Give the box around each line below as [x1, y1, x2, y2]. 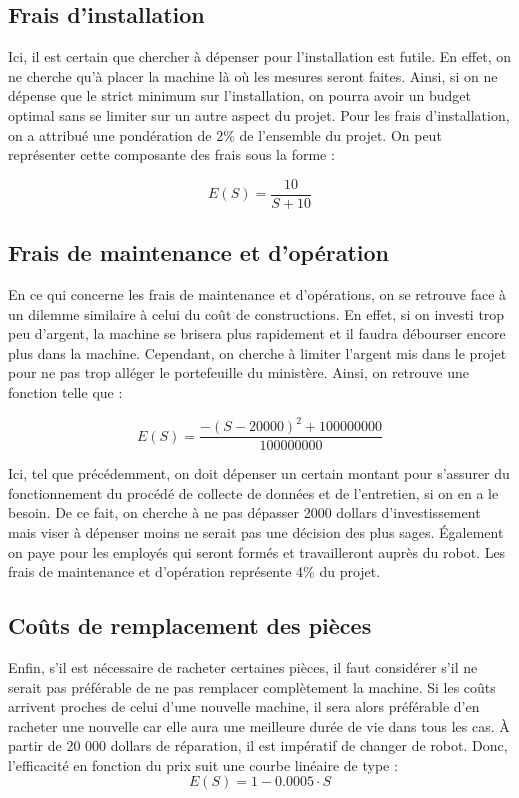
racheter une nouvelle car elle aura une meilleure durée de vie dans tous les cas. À [8, 715, 510, 736]
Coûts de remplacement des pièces [8, 610, 372, 641]
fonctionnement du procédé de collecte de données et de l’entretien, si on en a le [8, 482, 499, 503]
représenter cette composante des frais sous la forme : [8, 144, 335, 165]
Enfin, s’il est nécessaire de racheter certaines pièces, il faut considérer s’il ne [8, 656, 478, 677]
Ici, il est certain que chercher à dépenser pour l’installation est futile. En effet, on [8, 46, 512, 67]
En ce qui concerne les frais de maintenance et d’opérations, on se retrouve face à [8, 284, 507, 305]
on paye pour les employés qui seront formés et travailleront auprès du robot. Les [8, 541, 506, 562]
